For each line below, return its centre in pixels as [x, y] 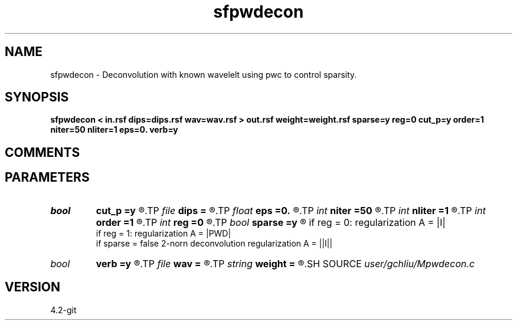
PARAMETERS [47, 178]
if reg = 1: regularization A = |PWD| [163, 233]
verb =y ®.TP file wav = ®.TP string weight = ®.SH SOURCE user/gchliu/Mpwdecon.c [285, 263]
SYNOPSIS [37, 97]
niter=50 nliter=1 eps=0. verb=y [114, 130]
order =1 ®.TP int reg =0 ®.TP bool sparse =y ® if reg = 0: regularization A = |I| [271, 222]
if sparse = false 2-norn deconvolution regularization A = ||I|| [214, 243]
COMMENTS [42, 152]
